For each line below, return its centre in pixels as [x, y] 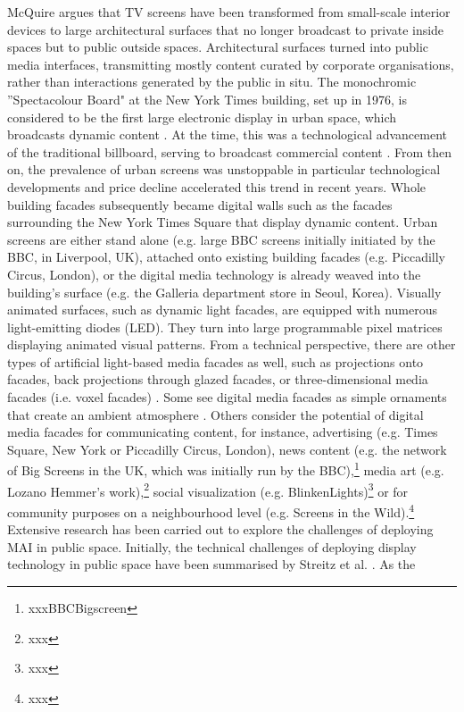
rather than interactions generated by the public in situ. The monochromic [212, 82]
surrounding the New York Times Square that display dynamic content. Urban [223, 222]
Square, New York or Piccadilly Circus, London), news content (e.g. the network [227, 449]
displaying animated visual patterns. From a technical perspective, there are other [232, 344]
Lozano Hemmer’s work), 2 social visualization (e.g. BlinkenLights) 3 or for [208, 490]
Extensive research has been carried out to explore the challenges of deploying [220, 529]
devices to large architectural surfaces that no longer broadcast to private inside [226, 29]
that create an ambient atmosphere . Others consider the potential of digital [215, 414]
